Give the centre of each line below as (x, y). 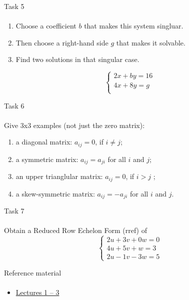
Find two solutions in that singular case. (77, 59)
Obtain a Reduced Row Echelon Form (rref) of (75, 230)
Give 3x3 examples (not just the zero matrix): (74, 125)
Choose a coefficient (46, 26)
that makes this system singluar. (134, 26)
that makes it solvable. (151, 42)
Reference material (33, 272)
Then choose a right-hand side (62, 42)
